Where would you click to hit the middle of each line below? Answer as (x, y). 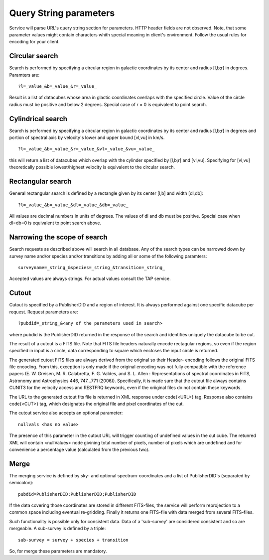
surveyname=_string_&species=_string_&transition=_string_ (92, 268)
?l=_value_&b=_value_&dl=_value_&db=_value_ (73, 205)
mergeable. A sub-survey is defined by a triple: (58, 529)
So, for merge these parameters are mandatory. (58, 551)
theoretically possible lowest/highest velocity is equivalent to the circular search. (92, 167)
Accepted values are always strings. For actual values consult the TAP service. (90, 279)
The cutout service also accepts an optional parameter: (66, 413)
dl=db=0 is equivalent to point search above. (55, 223)
